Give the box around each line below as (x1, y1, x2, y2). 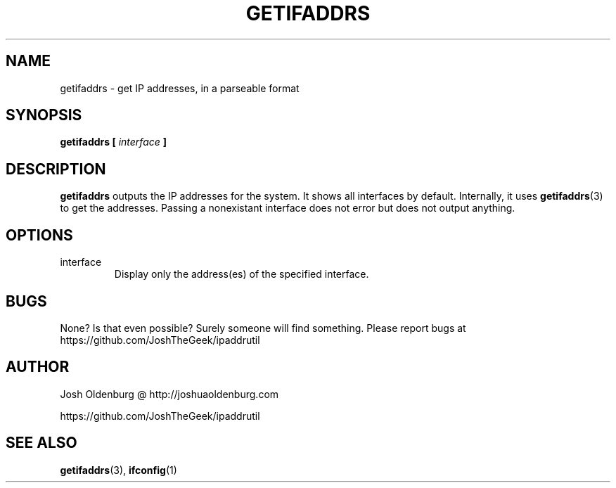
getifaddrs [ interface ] (60, 136, 167, 148)
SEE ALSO (6, 434, 77, 452)
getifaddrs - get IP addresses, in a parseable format (60, 82, 300, 94)
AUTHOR (6, 358, 70, 376)
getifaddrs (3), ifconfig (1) (60, 463, 177, 476)
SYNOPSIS (6, 106, 82, 124)
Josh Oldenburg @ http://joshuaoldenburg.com (60, 387, 279, 400)
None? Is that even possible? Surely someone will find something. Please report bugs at (60, 321, 466, 334)
